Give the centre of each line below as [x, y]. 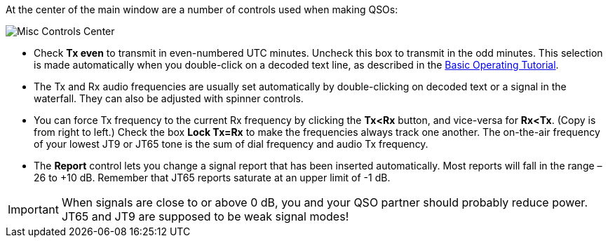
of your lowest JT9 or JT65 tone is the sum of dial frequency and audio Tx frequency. [231, 144]
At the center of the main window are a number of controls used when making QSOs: [202, 9]
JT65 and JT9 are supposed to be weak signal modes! [205, 216]
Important [33, 209]
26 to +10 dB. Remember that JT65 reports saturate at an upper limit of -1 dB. [212, 178]
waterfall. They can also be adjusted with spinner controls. [169, 98]
